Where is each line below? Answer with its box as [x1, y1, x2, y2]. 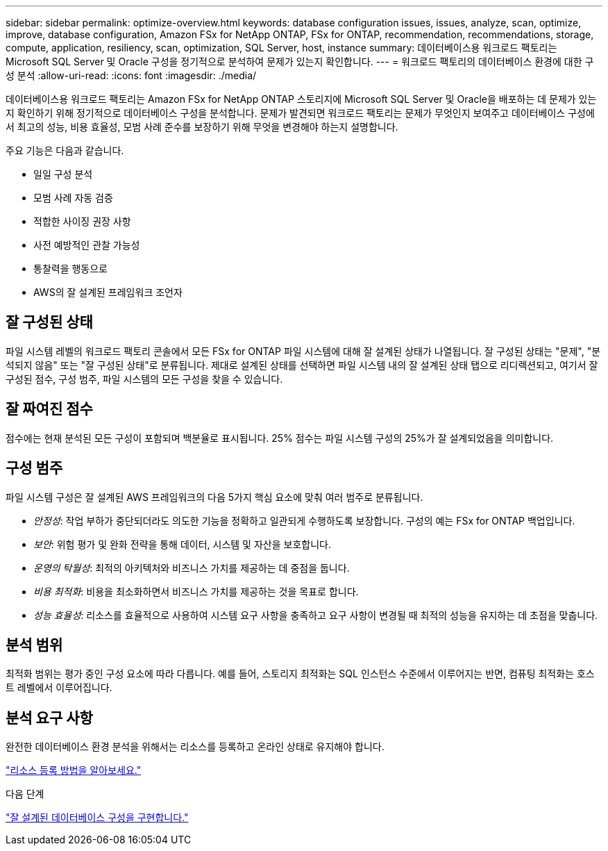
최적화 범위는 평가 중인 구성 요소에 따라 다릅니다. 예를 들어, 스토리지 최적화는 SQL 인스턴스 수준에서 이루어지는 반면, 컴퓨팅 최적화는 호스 [6, 668, 595, 680]
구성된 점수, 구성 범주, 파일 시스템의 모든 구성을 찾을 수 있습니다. [6, 372, 283, 385]
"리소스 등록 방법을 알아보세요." [6, 764, 142, 777]
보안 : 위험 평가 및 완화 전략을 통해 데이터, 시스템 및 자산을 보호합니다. [33, 538, 331, 550]
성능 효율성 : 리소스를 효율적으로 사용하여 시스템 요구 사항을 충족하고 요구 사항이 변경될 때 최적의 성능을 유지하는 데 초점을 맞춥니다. [33, 609, 598, 621]
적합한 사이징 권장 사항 [33, 215, 131, 227]
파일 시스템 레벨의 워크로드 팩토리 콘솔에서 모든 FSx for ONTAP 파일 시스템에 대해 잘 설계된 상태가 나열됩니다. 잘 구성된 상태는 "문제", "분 [6, 345, 601, 357]
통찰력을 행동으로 [33, 263, 108, 274]
